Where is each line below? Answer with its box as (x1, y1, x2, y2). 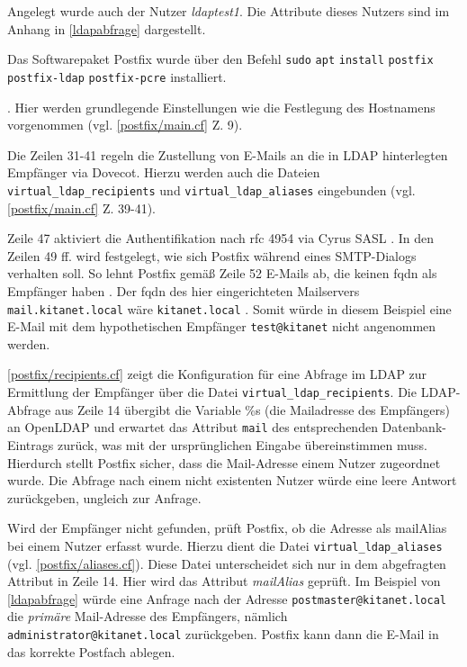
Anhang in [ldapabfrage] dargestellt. (7, 19, 206, 38)
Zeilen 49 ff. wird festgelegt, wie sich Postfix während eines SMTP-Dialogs (7, 246, 417, 265)
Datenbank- (382, 418, 446, 437)
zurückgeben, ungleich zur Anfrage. (7, 488, 202, 507)
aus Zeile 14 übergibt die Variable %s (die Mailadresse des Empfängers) (54, 400, 451, 419)
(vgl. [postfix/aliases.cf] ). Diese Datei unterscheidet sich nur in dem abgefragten (7, 554, 446, 572)
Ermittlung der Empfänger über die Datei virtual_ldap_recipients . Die (7, 383, 417, 401)
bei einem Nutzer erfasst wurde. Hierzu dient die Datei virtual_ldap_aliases (7, 536, 443, 554)
